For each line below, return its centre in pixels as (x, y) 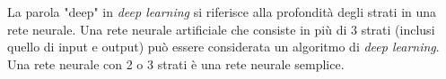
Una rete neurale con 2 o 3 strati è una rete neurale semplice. (176, 63)
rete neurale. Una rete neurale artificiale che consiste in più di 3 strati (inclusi (221, 29)
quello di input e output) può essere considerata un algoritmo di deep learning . (223, 47)
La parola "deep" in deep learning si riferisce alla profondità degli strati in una (222, 12)
